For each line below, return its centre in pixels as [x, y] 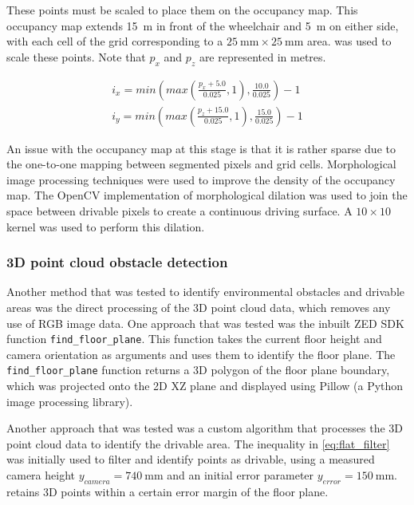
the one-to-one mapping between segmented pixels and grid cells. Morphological [201, 164]
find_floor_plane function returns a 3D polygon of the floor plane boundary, [198, 370]
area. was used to [349, 41]
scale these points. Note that [76, 56]
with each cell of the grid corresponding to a [115, 41]
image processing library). [70, 401]
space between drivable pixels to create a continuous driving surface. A [179, 211]
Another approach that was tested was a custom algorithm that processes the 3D [205, 428]
